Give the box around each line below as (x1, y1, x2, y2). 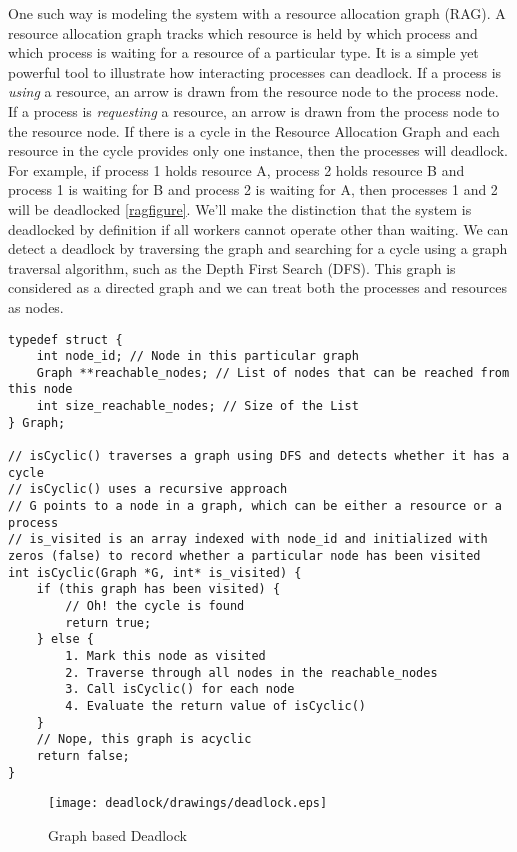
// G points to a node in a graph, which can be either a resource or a (8, 499, 502, 514)
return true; (65, 615, 152, 630)
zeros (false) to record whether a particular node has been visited (8, 549, 481, 564)
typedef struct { (8, 332, 123, 347)
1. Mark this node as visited (65, 648, 266, 663)
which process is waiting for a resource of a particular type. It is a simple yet (8, 42, 479, 63)
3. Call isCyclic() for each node (65, 682, 295, 697)
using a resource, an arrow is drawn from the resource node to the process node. (8, 81, 499, 102)
